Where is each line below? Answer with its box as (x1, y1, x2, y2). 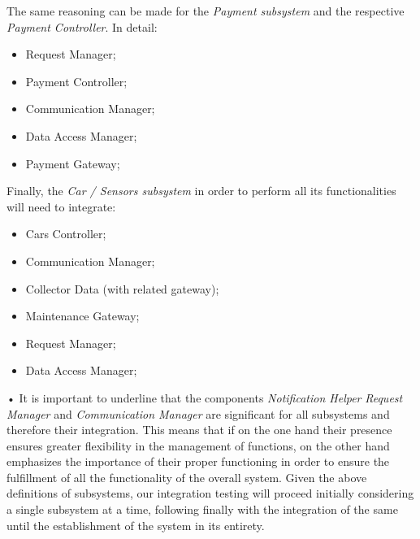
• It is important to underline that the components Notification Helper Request (6, 389, 403, 406)
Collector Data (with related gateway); (25, 280, 219, 297)
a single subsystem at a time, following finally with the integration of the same (6, 501, 398, 518)
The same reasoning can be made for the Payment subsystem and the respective (6, 2, 405, 19)
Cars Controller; (25, 225, 106, 242)
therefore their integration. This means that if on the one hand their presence (6, 421, 392, 438)
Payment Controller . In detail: (6, 18, 158, 35)
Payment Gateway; (25, 154, 120, 172)
